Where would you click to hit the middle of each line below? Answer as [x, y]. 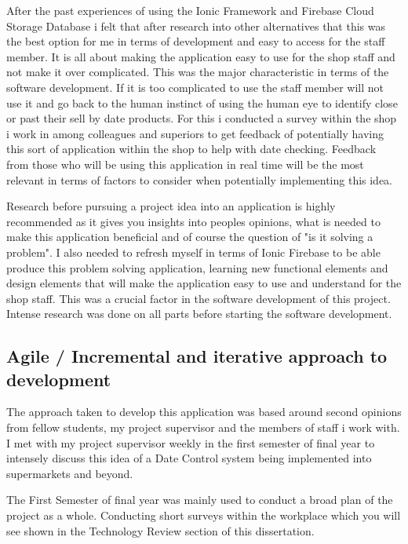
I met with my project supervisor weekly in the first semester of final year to [191, 442]
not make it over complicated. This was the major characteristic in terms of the [198, 72]
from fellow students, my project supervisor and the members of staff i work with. [203, 427]
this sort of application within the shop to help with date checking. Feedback [191, 149]
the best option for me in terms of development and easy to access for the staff [196, 41]
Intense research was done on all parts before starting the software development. [199, 314]
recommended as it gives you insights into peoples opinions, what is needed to [193, 221]
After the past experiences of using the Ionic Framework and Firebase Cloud [190, 10]
